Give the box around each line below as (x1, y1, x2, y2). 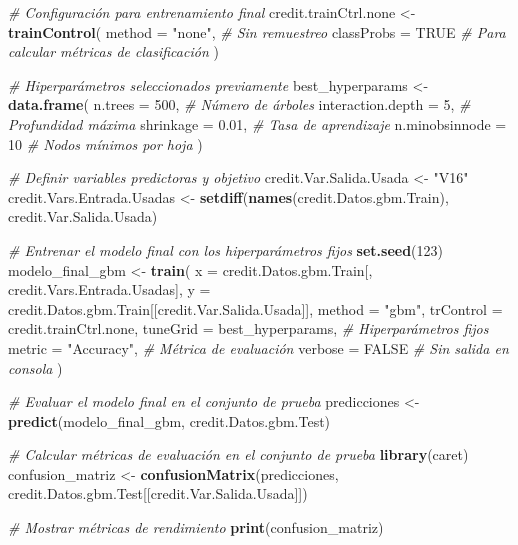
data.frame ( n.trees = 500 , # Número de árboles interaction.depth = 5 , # (8, 94, 471, 115)
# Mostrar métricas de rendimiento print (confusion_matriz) (8, 517, 384, 538)
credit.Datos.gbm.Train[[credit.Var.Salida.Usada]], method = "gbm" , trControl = (8, 298, 503, 319)
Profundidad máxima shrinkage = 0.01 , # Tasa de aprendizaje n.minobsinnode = (8, 113, 507, 134)
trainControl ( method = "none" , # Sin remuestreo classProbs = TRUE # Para (8, 21, 506, 42)
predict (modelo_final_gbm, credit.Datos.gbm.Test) (8, 410, 331, 431)
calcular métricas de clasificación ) (8, 41, 219, 62)
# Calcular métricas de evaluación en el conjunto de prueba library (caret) (8, 444, 469, 465)
